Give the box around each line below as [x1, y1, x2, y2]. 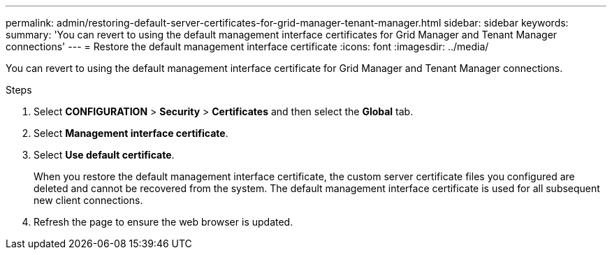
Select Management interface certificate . [34, 127, 228, 139]
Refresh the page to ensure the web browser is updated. [34, 216, 293, 228]
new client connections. [34, 194, 143, 206]
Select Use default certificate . [34, 149, 175, 161]
